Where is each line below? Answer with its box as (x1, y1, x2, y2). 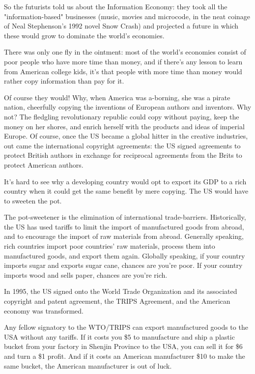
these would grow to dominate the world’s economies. (4, 30, 165, 40)
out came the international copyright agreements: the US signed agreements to (4, 140, 241, 150)
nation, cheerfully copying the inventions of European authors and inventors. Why (4, 102, 252, 112)
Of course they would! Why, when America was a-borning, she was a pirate (4, 92, 230, 102)
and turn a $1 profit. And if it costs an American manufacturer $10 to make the (4, 351, 245, 361)
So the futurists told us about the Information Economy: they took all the (4, 1, 227, 11)
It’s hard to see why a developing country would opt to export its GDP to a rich (4, 176, 247, 186)
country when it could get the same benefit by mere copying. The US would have (4, 186, 249, 196)
